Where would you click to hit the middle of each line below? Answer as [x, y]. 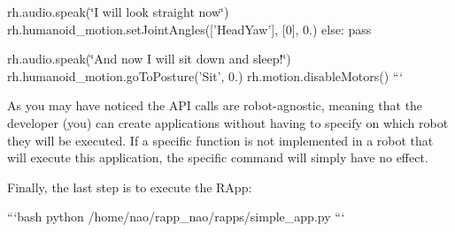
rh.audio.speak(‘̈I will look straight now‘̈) [118, 11]
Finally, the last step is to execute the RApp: [130, 187]
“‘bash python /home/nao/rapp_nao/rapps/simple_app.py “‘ [176, 217]
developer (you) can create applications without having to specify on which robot [228, 122]
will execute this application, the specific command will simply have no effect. [218, 157]
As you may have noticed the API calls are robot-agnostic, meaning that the [215, 105]
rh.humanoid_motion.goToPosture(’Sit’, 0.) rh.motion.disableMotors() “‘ [205, 75]
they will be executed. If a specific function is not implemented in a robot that [220, 140]
